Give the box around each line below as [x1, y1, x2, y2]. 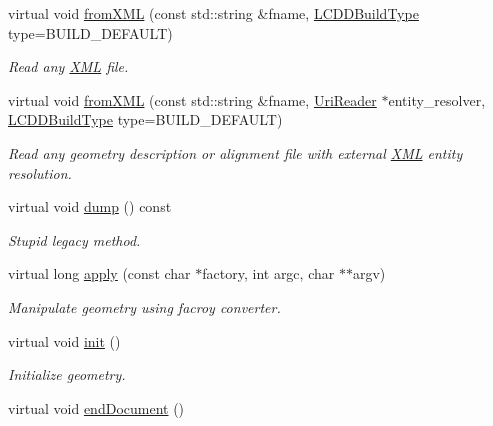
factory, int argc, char [202, 263, 335, 284]
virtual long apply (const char [8, 263, 191, 284]
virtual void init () [8, 330, 121, 351]
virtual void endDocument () [8, 397, 185, 418]
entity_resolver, [388, 89, 486, 110]
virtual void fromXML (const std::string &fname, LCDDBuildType [8, 3, 419, 23]
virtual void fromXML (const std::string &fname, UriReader [8, 89, 377, 110]
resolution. [8, 162, 72, 183]
